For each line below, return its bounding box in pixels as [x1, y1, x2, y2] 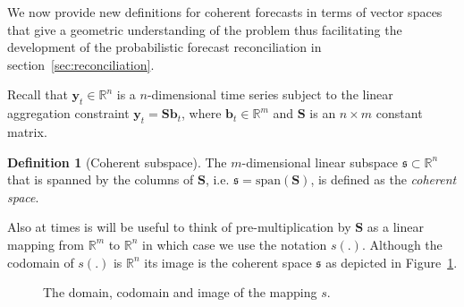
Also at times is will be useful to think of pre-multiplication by [7, 217, 351, 236]
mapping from [7, 235, 85, 253]
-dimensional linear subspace [241, 152, 399, 171]
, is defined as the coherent [310, 170, 457, 189]
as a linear [367, 217, 424, 236]
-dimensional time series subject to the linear [147, 85, 393, 104]
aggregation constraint [7, 104, 130, 123]
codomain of [7, 252, 74, 271]
